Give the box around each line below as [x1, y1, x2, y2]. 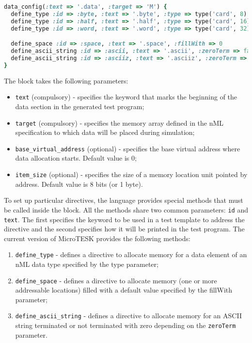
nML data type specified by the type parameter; [15, 259, 158, 269]
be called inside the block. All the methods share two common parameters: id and [4, 204, 248, 214]
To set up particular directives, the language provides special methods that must [4, 195, 243, 205]
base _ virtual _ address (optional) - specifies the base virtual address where [15, 143, 240, 153]
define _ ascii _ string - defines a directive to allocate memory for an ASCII [15, 310, 242, 321]
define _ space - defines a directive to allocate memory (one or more [15, 275, 217, 285]
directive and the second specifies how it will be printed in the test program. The [4, 224, 245, 234]
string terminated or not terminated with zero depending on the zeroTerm [15, 320, 236, 330]
